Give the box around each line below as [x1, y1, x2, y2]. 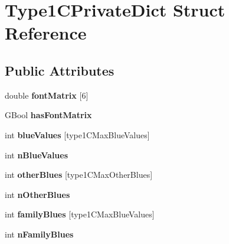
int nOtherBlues [5, 188, 70, 200]
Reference [5, 21, 87, 45]
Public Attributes [5, 61, 114, 79]
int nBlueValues [5, 148, 68, 161]
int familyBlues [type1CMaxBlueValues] [5, 208, 155, 220]
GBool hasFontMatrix [5, 109, 92, 121]
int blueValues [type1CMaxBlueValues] [5, 128, 150, 141]
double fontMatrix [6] [5, 89, 89, 101]
